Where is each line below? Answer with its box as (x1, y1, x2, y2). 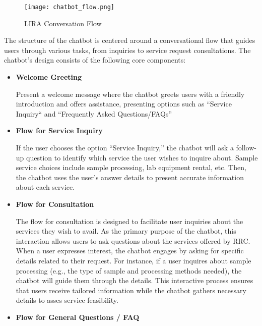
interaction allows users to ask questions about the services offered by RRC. (16, 235, 250, 246)
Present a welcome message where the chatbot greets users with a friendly (16, 88, 245, 99)
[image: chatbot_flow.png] (24, 4, 114, 11)
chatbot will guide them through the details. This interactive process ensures (16, 275, 253, 286)
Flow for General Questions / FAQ (16, 311, 140, 322)
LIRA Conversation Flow (24, 18, 102, 28)
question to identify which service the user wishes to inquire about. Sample (26, 152, 258, 162)
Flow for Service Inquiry (16, 125, 103, 136)
